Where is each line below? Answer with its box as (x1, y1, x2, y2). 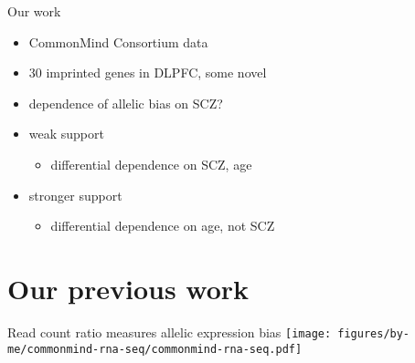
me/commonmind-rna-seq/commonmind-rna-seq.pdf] (7, 342, 303, 356)
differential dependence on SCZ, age (50, 154, 252, 173)
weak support (28, 124, 104, 143)
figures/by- (337, 327, 410, 340)
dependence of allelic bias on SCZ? (28, 93, 223, 112)
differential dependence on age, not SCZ (50, 216, 275, 235)
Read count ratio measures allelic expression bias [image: (7, 322, 332, 341)
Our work (7, 2, 61, 20)
